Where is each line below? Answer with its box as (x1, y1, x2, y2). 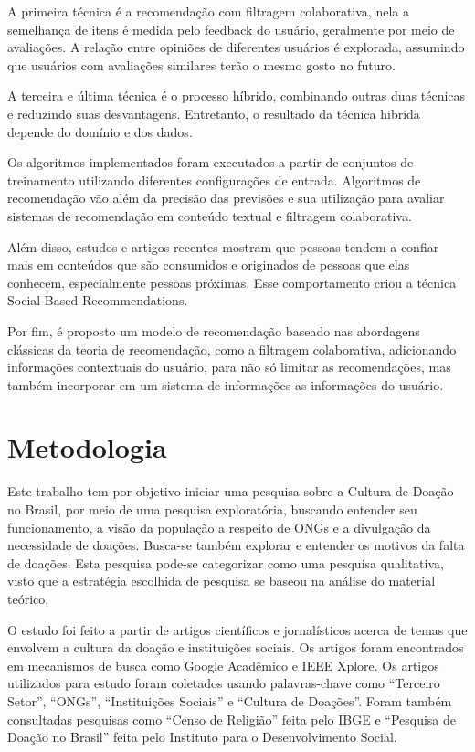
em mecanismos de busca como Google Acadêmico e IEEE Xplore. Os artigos (7, 655, 439, 674)
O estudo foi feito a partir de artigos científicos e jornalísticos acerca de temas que (7, 620, 468, 639)
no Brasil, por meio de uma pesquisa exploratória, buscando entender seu (7, 500, 417, 518)
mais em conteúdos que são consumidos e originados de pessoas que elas (7, 255, 410, 274)
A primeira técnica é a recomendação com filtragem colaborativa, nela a (7, 2, 409, 20)
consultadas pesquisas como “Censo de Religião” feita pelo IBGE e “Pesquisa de (7, 709, 457, 728)
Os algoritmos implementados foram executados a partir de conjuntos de (7, 153, 414, 172)
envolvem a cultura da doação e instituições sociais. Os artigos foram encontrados (7, 638, 464, 657)
